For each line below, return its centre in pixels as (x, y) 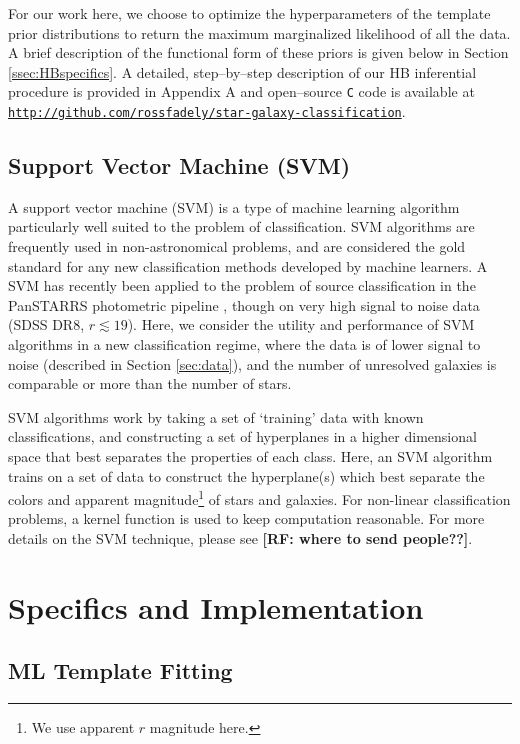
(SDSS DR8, (46, 324)
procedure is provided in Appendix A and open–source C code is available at (241, 91)
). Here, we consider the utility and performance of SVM (301, 324)
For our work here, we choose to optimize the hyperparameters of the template (249, 13)
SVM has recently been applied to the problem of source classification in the (242, 285)
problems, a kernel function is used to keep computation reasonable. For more (246, 518)
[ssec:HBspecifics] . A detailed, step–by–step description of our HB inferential (242, 71)
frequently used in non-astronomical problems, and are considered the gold (237, 246)
